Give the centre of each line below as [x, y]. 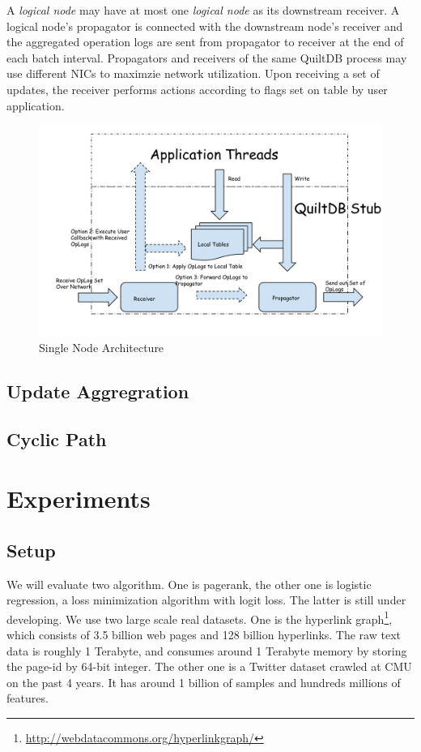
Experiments [79, 498]
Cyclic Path [57, 438]
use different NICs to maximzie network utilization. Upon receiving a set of [193, 73]
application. [36, 105]
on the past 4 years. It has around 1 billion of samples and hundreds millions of [204, 682]
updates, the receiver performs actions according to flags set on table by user [197, 89]
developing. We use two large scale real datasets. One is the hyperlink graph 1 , [200, 617]
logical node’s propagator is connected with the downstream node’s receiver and [205, 26]
